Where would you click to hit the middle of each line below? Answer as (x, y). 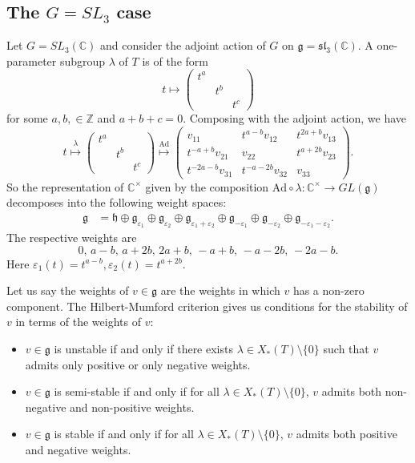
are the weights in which (220, 290)
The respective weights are (72, 238)
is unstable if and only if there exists (143, 349)
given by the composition (207, 186)
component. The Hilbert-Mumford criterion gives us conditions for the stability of (207, 306)
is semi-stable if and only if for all (137, 391)
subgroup (83, 60)
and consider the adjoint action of (183, 45)
